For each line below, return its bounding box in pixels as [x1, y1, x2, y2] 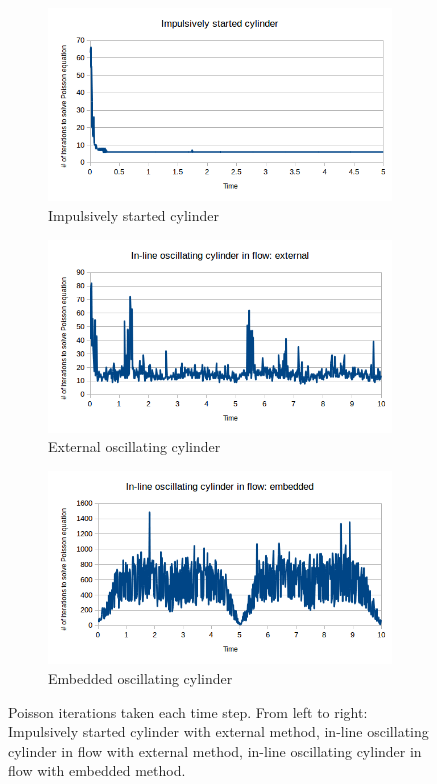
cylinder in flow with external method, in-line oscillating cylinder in [8, 740, 422, 761]
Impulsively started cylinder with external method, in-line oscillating [8, 721, 429, 742]
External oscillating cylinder [48, 436, 221, 457]
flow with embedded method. [8, 760, 186, 781]
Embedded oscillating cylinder [48, 667, 233, 688]
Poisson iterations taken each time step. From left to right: [8, 701, 368, 722]
